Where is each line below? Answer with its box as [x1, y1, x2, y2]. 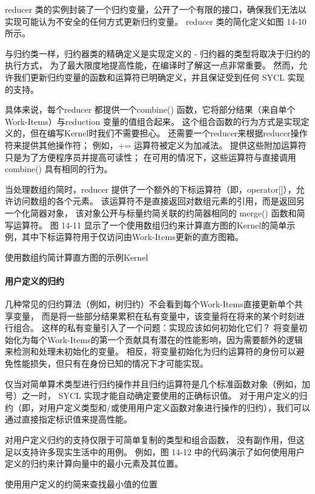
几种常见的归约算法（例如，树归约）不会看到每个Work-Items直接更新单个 [5, 298, 294, 310]
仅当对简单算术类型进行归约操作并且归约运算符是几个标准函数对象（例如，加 [5, 377, 310, 390]
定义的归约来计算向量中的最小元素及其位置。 [5, 457, 183, 470]
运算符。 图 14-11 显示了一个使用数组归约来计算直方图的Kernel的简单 [13, 218, 287, 231]
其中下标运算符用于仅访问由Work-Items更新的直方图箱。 [21, 230, 244, 243]
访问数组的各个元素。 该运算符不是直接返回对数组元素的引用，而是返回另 [13, 195, 305, 207]
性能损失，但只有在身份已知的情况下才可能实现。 [13, 357, 208, 370]
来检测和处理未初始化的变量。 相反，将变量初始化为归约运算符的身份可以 [5, 345, 296, 358]
